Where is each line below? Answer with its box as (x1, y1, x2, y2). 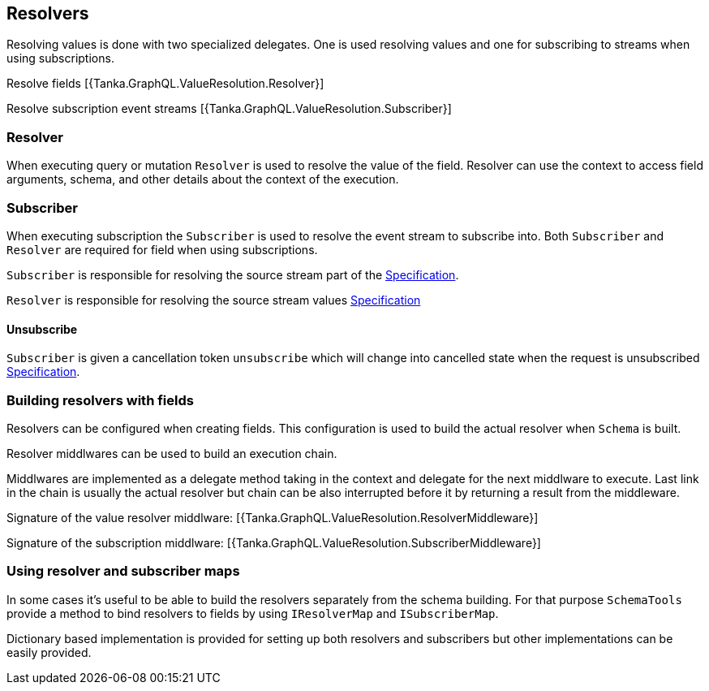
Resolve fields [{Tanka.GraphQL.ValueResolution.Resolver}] (6, 76, 324, 91)
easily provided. (6, 645, 92, 659)
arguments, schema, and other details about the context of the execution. (6, 172, 399, 187)
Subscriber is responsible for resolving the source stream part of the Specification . (6, 267, 459, 282)
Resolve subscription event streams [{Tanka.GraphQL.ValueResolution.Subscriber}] (6, 101, 452, 116)
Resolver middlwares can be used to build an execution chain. (6, 446, 337, 460)
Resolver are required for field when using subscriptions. (6, 242, 318, 257)
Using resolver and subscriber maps (6, 563, 240, 580)
